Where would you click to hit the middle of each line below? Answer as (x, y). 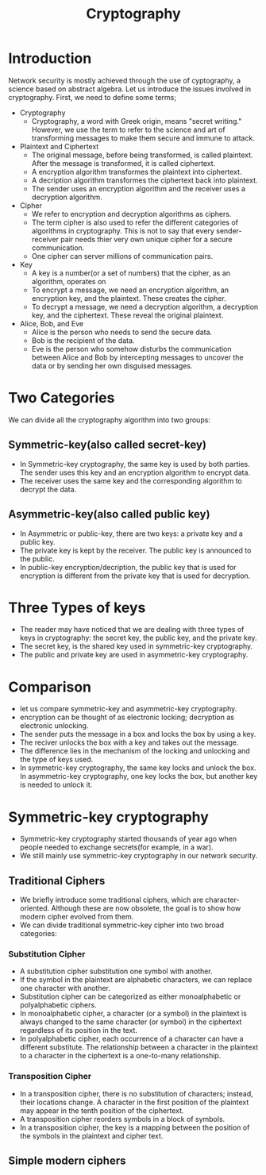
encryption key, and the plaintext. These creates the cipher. (129, 298)
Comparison (50, 687)
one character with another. (65, 988)
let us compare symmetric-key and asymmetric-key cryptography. (128, 709)
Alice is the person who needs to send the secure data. (122, 332)
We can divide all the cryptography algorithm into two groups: (109, 420)
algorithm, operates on (69, 281)
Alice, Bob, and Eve (52, 323)
